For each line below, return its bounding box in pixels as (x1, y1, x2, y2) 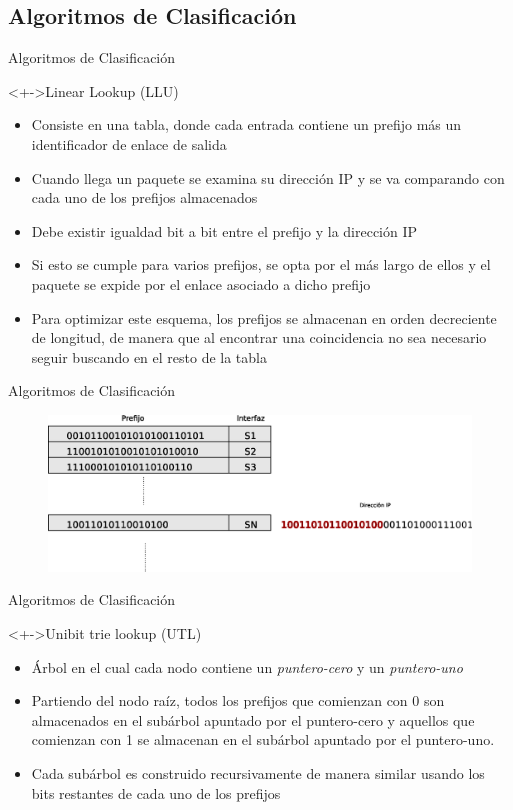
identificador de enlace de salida (31, 133, 227, 154)
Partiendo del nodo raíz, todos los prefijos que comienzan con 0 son (31, 690, 445, 711)
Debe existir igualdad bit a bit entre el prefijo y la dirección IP (31, 220, 418, 241)
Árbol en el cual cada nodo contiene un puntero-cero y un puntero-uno (31, 656, 463, 677)
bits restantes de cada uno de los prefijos (31, 782, 281, 803)
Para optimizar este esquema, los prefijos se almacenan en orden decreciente (31, 307, 497, 328)
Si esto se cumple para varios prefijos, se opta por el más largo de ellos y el (31, 254, 491, 275)
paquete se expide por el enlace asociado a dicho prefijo (31, 273, 371, 294)
